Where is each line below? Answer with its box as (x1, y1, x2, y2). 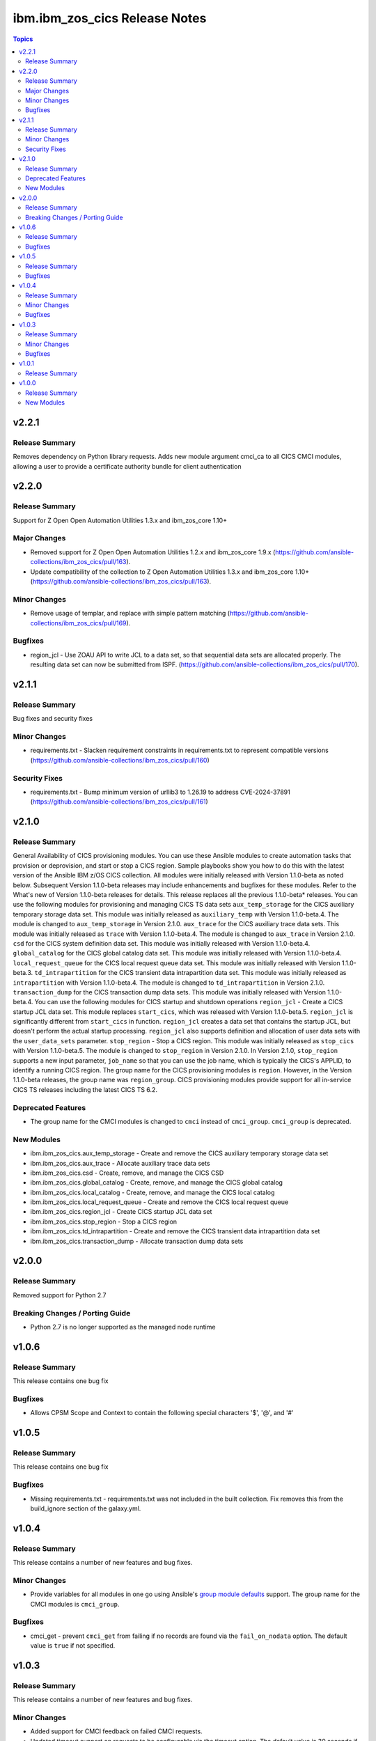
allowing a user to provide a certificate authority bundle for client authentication (13, 462, 242, 470)
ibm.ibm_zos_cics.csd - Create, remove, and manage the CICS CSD (30, 1169, 224, 1177)
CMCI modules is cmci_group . (30, 1600, 120, 1608)
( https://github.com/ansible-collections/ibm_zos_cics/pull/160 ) (30, 756, 210, 764)
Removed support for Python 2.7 (13, 1290, 107, 1299)
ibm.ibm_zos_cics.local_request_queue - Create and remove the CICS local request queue (30, 1198, 289, 1206)
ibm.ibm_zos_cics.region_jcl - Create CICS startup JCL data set (30, 1208, 212, 1216)
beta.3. (13, 969, 33, 977)
